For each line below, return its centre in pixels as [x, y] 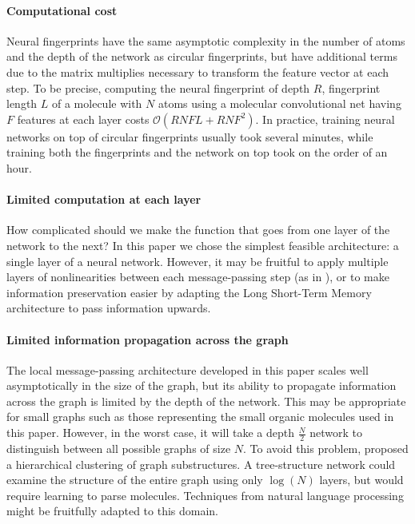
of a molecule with [97, 103]
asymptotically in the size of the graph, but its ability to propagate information [202, 385]
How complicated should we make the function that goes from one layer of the [198, 230]
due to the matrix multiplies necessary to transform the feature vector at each [198, 71]
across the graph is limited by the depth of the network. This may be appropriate [206, 401]
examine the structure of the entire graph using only [135, 480]
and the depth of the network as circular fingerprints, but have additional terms [202, 56]
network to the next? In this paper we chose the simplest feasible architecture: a [203, 245]
